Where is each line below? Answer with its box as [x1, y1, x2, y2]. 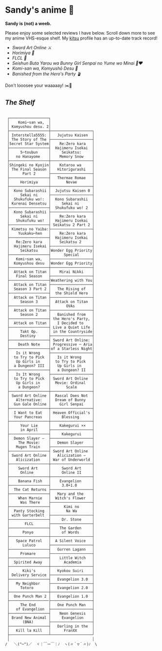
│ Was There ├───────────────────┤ [7, 500, 95, 505]
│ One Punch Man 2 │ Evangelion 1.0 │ [7, 594, 95, 599]
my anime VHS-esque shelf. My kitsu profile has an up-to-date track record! [5, 35, 158, 41]
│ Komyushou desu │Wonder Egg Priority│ [7, 261, 95, 265]
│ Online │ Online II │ [7, 470, 95, 475]
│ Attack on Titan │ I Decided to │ [7, 321, 95, 325]
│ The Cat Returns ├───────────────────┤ [7, 487, 95, 492]
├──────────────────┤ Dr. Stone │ [7, 517, 95, 522]
